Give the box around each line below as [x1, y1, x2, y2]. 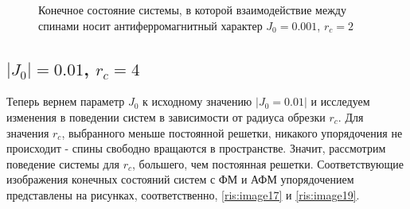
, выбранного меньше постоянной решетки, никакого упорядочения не [61, 124, 403, 141]
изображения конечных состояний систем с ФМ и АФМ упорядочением [6, 171, 354, 188]
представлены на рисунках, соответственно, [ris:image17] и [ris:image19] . [6, 186, 360, 203]
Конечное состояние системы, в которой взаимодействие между [38, 2, 346, 17]
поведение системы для [6, 155, 119, 172]
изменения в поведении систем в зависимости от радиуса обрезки [6, 108, 326, 125]
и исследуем [310, 93, 370, 110]
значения [6, 124, 49, 141]
